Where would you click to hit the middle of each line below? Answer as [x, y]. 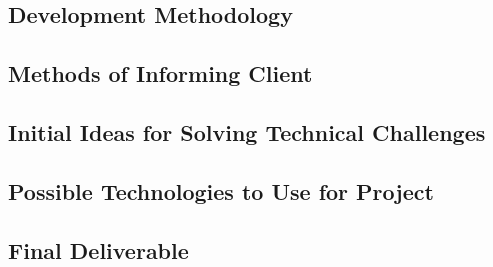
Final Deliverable [98, 249]
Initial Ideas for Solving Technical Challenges [247, 131]
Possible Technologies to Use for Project [221, 190]
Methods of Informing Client [160, 73]
